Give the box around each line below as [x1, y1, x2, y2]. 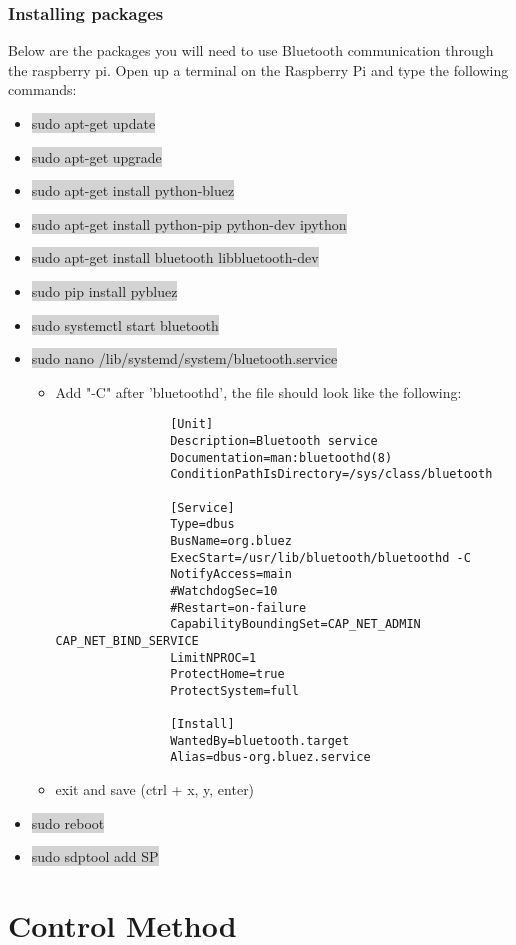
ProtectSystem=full [170, 683, 299, 698]
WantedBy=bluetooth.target [170, 733, 350, 748]
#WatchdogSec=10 [170, 583, 278, 598]
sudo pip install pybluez [31, 280, 178, 301]
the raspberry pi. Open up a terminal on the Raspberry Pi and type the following [8, 59, 509, 80]
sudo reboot [31, 812, 105, 833]
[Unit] [170, 417, 214, 432]
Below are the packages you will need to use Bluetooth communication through [8, 40, 494, 61]
